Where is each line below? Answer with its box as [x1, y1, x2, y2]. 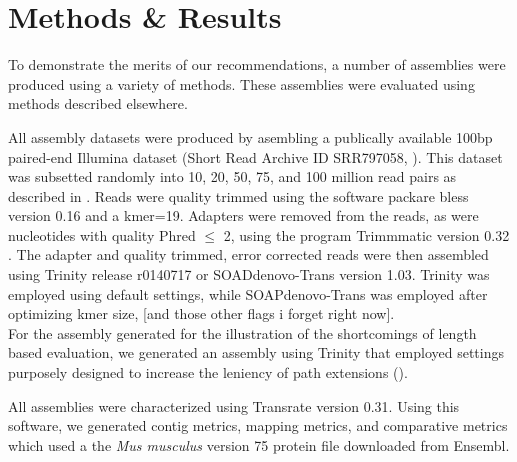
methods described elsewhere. [8, 93, 188, 114]
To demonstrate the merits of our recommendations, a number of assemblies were [8, 54, 506, 75]
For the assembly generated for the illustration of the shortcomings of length [8, 322, 477, 343]
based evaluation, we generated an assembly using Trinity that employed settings [8, 342, 504, 363]
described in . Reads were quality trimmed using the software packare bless [8, 185, 469, 206]
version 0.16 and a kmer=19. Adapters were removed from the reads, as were [8, 205, 479, 226]
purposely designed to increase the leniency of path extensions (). [8, 362, 408, 383]
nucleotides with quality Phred [8, 224, 196, 245]
